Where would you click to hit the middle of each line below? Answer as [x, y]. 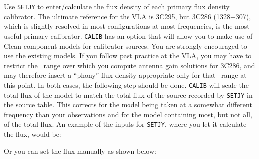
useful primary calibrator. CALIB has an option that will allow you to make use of [128, 36]
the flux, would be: [33, 134]
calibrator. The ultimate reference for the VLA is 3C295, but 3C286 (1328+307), [128, 16]
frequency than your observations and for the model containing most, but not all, [128, 114]
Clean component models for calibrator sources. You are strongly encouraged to [126, 46]
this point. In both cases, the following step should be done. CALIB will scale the [126, 84]
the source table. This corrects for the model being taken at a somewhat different [128, 104]
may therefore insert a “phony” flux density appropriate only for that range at [125, 75]
